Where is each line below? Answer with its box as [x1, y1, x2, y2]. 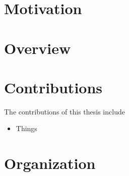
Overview [4, 37, 71, 58]
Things [16, 123, 37, 134]
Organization [4, 153, 96, 173]
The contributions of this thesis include [4, 106, 125, 116]
